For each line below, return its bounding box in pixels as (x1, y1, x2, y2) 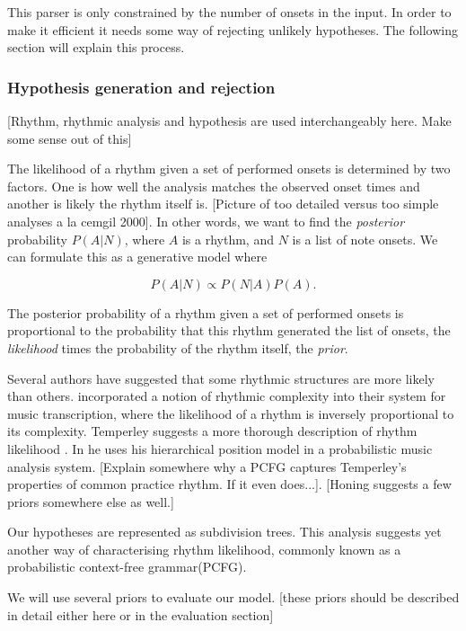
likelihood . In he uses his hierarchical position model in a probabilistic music (7, 439, 433, 458)
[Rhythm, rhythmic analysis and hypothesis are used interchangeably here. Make (7, 111, 452, 129)
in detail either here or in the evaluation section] (7, 605, 274, 624)
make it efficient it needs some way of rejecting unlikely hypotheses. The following (7, 20, 458, 39)
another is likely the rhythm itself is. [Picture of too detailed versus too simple (7, 194, 439, 213)
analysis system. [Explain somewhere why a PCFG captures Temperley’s (7, 457, 407, 475)
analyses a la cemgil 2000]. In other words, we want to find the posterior (7, 211, 405, 230)
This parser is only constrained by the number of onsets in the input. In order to (7, 3, 452, 21)
